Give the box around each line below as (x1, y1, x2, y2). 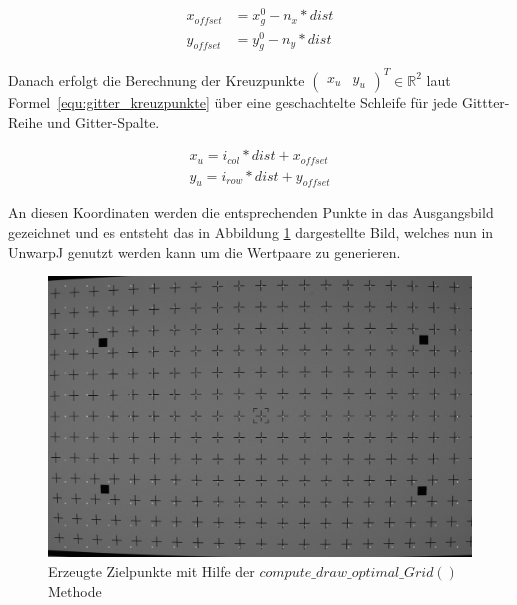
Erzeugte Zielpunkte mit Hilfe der (48, 560, 255, 581)
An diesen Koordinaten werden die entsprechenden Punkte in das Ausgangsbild (8, 202, 494, 223)
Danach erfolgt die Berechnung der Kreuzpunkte (8, 69, 305, 90)
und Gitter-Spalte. (47, 111, 160, 132)
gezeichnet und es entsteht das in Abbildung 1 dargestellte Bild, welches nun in (8, 222, 494, 243)
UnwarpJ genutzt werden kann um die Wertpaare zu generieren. (8, 241, 401, 262)
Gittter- (461, 91, 510, 112)
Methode (48, 580, 102, 601)
